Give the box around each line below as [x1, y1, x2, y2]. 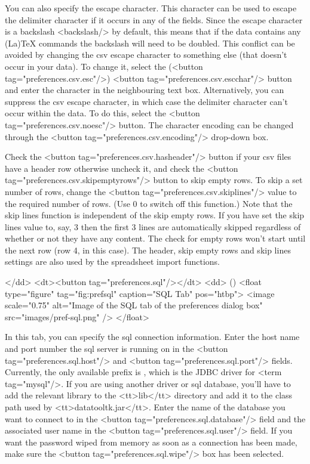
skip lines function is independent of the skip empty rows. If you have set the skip [5, 209, 305, 221]
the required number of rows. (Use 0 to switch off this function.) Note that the [5, 197, 293, 209]
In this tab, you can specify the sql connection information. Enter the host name [5, 330, 300, 343]
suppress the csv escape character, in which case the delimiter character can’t [5, 95, 288, 107]
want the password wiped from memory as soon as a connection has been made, [5, 435, 297, 448]
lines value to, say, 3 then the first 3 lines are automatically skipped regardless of [5, 220, 301, 233]
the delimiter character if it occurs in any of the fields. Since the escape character [5, 13, 303, 26]
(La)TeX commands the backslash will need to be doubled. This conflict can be [5, 36, 295, 49]
